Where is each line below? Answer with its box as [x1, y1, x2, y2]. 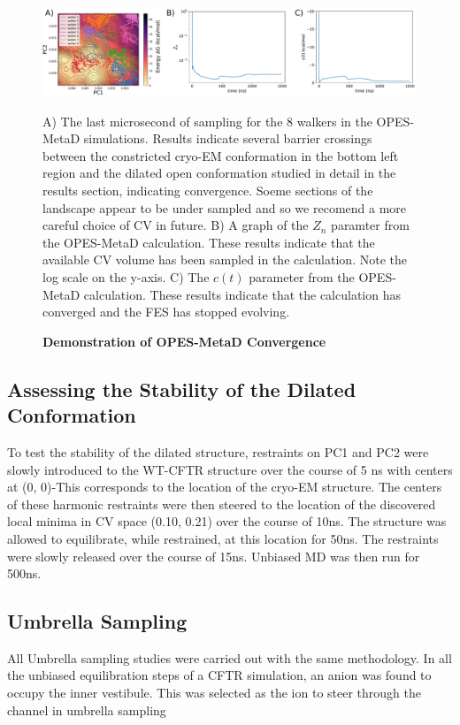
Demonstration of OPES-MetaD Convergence [42, 332, 326, 350]
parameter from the [249, 267, 355, 286]
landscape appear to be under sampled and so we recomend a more [42, 198, 407, 217]
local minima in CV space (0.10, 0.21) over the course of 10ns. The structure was [7, 512, 447, 530]
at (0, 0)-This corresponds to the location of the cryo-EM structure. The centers [7, 477, 442, 496]
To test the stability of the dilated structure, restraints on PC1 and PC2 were [7, 442, 429, 461]
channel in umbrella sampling [7, 700, 166, 719]
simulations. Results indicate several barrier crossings [83, 129, 372, 148]
